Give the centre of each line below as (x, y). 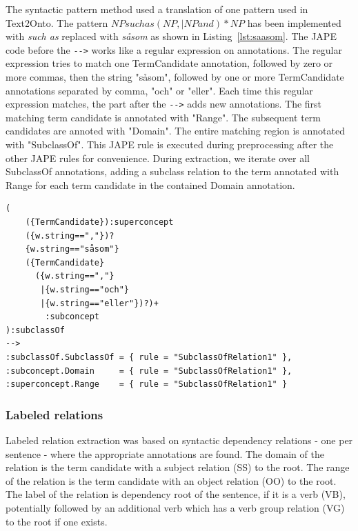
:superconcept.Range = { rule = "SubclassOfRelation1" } (147, 384)
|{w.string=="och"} (84, 290)
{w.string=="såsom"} (72, 249)
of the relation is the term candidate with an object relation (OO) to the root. (171, 480)
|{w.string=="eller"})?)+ (99, 303)
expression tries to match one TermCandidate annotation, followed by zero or (169, 63)
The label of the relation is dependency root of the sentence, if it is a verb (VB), (176, 494)
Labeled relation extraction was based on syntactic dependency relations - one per (179, 440)
